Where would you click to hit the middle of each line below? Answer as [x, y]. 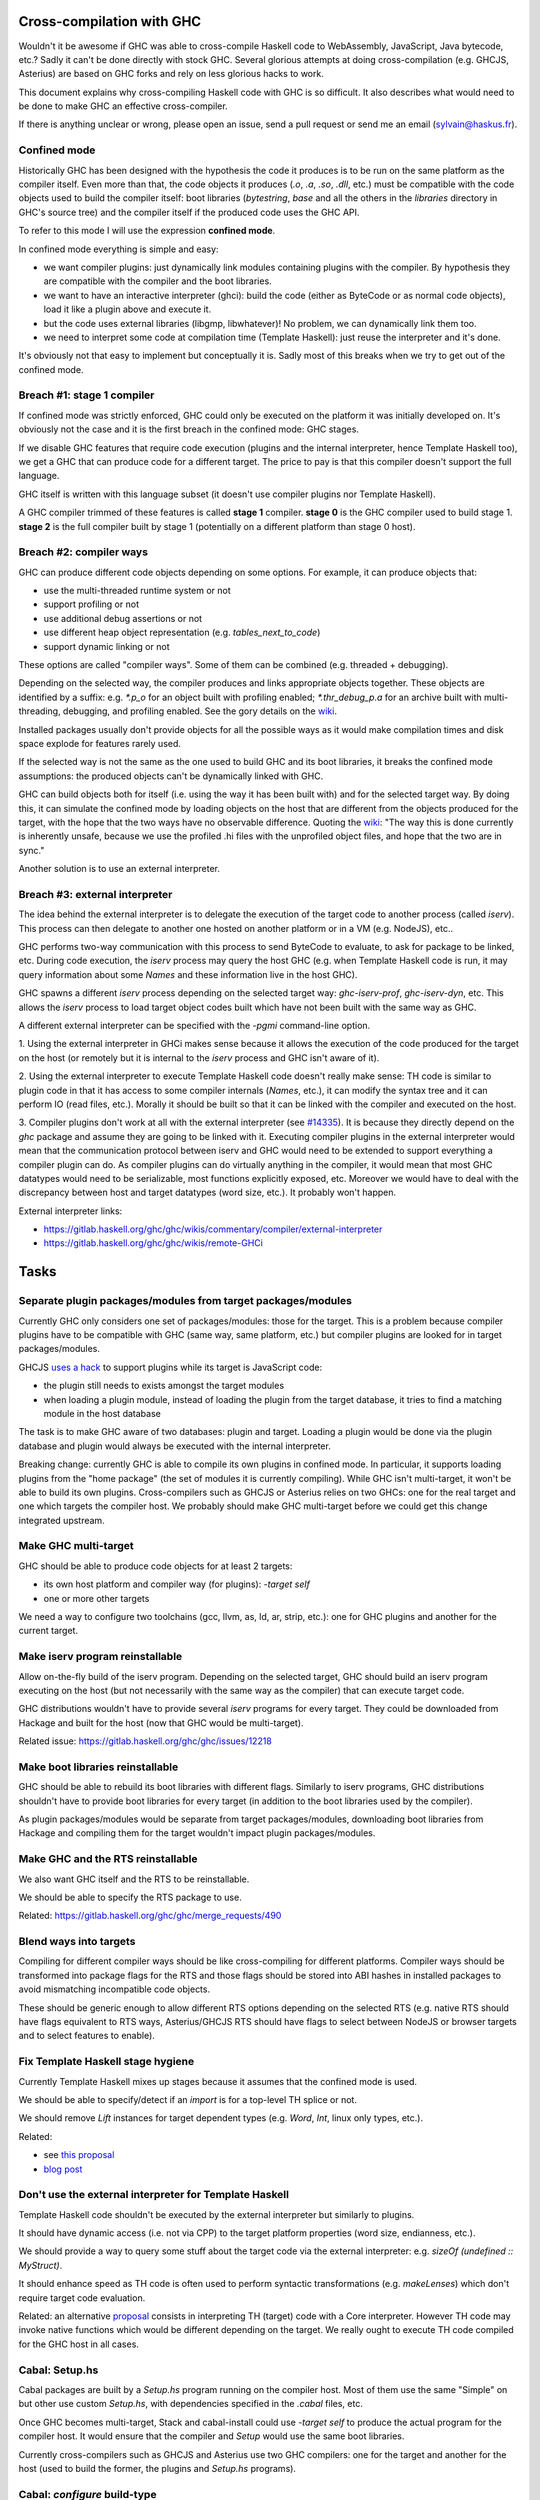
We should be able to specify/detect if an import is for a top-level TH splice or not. [187, 2099]
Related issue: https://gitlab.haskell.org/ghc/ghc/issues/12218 [145, 1741]
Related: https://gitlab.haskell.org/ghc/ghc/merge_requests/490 [150, 1916]
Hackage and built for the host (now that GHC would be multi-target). [161, 1722]
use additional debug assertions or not [123, 618]
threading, [39, 711]
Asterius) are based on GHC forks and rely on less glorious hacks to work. [171, 74]
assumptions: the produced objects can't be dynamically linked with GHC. [171, 776]
